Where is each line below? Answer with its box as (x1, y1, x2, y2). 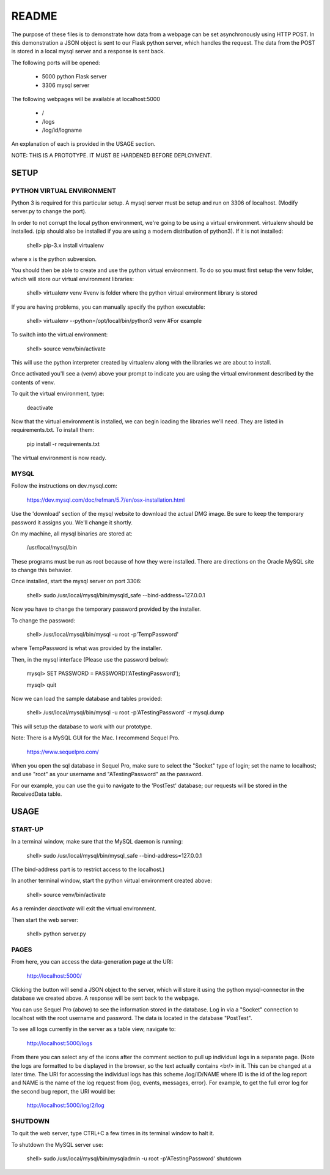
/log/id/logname (42, 126, 82, 134)
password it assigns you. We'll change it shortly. (11, 518, 133, 526)
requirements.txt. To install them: (11, 426, 95, 434)
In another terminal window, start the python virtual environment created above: (11, 877, 212, 885)
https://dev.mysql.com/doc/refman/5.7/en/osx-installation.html (26, 496, 185, 504)
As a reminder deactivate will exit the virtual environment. (11, 905, 156, 912)
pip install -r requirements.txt (26, 440, 100, 447)
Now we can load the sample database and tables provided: (11, 695, 163, 702)
